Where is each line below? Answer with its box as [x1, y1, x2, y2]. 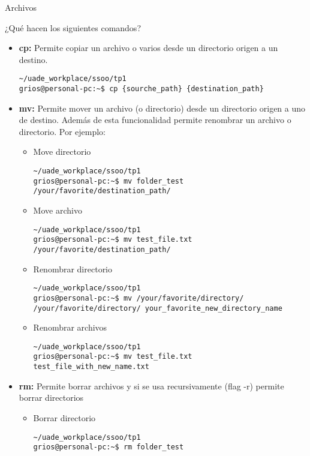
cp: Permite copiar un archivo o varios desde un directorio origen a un [19, 41, 278, 54]
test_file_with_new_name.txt [33, 362, 149, 371]
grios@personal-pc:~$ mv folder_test [33, 176, 184, 185]
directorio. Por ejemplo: [19, 125, 106, 137]
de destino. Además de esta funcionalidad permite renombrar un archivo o [19, 113, 291, 126]
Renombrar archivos [33, 321, 107, 334]
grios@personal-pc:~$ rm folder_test [33, 443, 184, 452]
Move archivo [33, 204, 82, 217]
